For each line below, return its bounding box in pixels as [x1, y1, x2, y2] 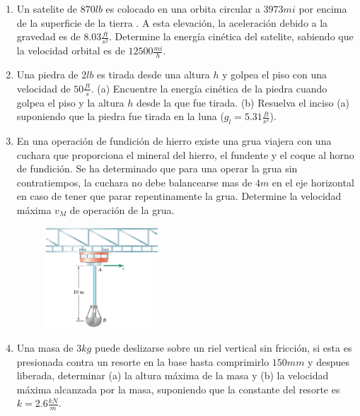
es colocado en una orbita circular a [105, 1, 260, 16]
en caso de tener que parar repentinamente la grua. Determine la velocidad [16, 189, 342, 203]
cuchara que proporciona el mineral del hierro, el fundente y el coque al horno [16, 147, 354, 162]
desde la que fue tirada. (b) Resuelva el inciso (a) [136, 95, 350, 109]
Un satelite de [16, 1, 78, 16]
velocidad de [16, 81, 71, 95]
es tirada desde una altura [97, 67, 210, 82]
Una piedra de [16, 67, 79, 82]
